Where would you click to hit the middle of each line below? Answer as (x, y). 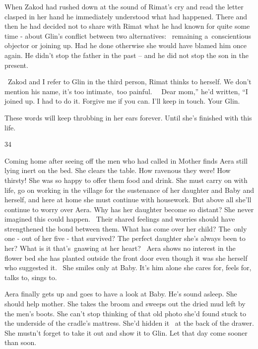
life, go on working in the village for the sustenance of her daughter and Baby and (129, 190)
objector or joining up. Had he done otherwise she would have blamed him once (126, 45)
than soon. (21, 342)
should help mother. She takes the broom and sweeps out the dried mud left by (125, 304)
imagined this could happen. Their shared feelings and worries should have (120, 219)
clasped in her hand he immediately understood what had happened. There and (126, 16)
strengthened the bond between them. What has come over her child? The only (126, 228)
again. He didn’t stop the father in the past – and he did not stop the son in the (127, 55)
